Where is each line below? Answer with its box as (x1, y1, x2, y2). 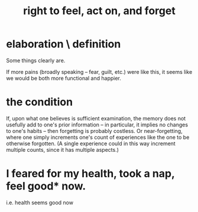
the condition (6, 96, 73, 109)
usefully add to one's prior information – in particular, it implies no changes (6, 121, 188, 128)
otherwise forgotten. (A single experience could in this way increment (6, 140, 176, 147)
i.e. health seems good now (6, 199, 74, 206)
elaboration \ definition (6, 37, 121, 51)
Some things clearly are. (6, 57, 66, 64)
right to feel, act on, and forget (23, 4, 176, 18)
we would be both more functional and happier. (6, 74, 121, 81)
